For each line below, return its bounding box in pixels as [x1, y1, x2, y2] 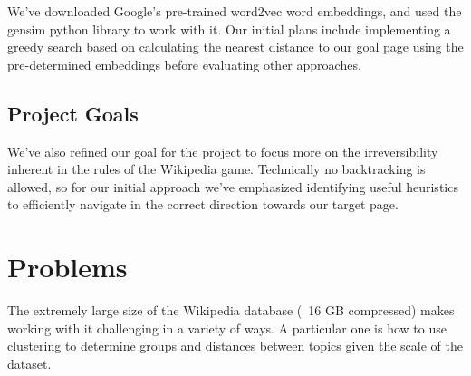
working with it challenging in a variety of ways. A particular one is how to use [7, 318, 447, 337]
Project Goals [7, 99, 139, 127]
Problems [7, 248, 128, 285]
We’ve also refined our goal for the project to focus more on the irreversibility [7, 141, 438, 160]
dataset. [7, 353, 52, 372]
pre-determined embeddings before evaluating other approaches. [7, 54, 361, 73]
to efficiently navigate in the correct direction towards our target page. [7, 195, 399, 214]
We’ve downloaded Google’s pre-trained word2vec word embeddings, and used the [7, 2, 462, 20]
